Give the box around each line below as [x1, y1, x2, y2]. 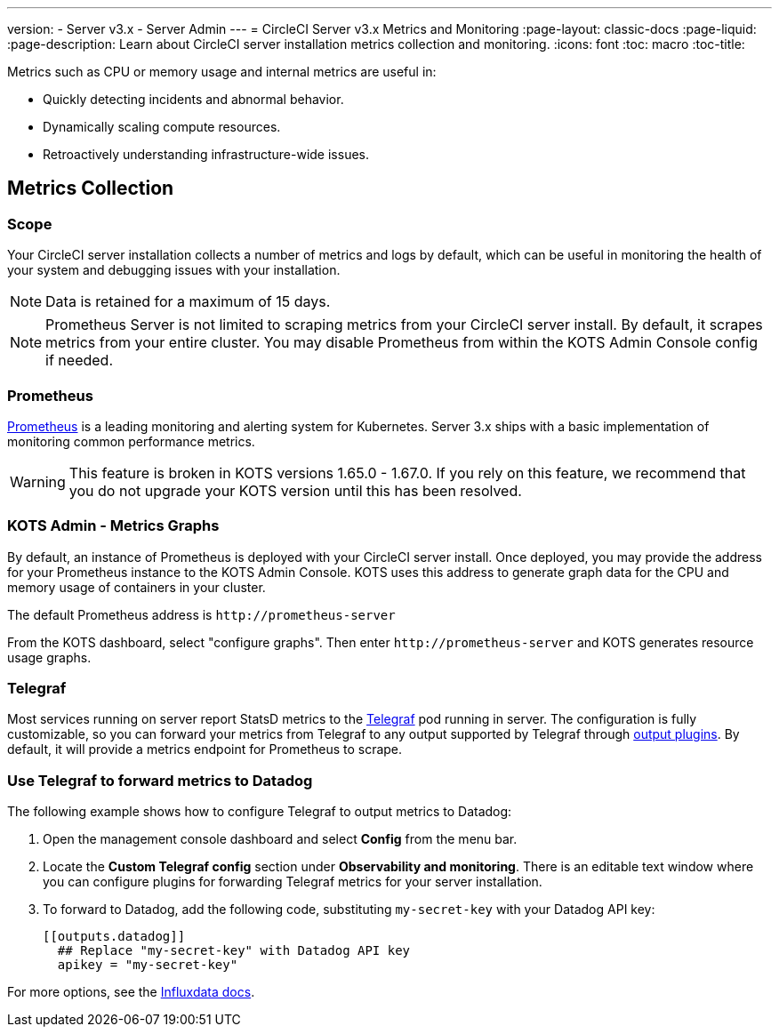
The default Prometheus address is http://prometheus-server [7, 606, 396, 622]
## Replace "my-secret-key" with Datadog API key [57, 943, 411, 958]
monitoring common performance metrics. [7, 433, 255, 449]
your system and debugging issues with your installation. [7, 262, 341, 278]
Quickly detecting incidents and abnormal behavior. [43, 92, 344, 107]
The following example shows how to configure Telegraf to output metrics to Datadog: [7, 804, 512, 820]
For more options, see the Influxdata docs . [7, 984, 255, 1000]
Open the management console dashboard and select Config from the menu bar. [43, 831, 518, 847]
